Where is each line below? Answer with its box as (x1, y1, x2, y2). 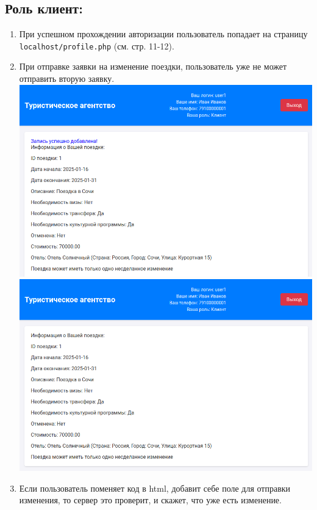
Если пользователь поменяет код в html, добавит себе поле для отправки (19, 481, 291, 494)
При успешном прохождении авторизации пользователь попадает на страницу (19, 27, 308, 40)
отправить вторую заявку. (19, 72, 115, 85)
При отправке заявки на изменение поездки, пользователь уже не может (19, 60, 287, 73)
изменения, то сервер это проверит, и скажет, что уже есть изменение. (19, 494, 282, 506)
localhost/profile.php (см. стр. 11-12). (19, 39, 174, 52)
